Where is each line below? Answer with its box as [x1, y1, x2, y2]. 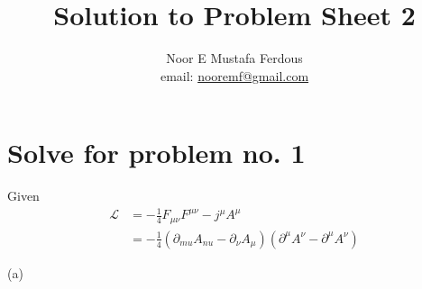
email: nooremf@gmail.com [160, 66, 309, 85]
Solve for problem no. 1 [7, 134, 306, 171]
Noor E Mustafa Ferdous [166, 49, 303, 68]
